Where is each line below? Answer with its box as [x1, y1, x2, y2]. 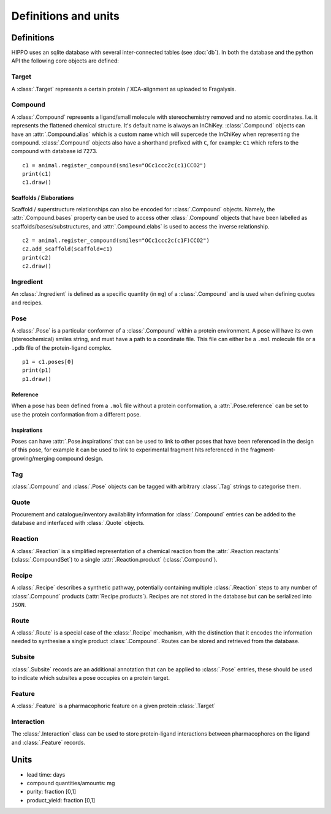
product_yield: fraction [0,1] [26, 796, 96, 804]
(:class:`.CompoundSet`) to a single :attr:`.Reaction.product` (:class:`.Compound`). [11, 556, 218, 563]
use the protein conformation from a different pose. [11, 410, 141, 418]
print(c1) [22, 170, 51, 178]
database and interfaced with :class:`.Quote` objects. [11, 519, 145, 527]
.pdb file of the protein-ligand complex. [11, 344, 112, 352]
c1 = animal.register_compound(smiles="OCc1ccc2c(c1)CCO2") [22, 162, 207, 168]
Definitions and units [11, 9, 120, 23]
